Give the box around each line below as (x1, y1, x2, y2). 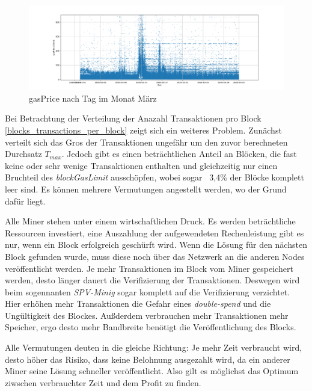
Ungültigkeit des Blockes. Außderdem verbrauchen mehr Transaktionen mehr (5, 309, 289, 321)
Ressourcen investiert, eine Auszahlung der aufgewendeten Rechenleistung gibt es (5, 226, 304, 239)
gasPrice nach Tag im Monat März (29, 91, 157, 104)
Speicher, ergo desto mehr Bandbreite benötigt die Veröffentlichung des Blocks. (5, 321, 296, 333)
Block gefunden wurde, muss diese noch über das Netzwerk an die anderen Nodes (5, 250, 305, 262)
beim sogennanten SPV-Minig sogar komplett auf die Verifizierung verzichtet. (5, 285, 290, 298)
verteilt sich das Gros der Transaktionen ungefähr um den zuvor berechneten (5, 135, 288, 148)
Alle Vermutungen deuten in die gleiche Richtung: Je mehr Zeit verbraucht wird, (5, 341, 302, 354)
